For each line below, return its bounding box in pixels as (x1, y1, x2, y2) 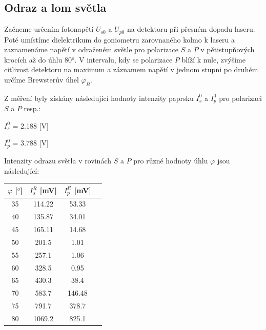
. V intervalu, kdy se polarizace (74, 54, 173, 65)
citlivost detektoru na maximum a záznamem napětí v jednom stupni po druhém (4, 64, 258, 75)
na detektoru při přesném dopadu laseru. (127, 24, 255, 34)
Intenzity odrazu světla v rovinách (4, 155, 111, 166)
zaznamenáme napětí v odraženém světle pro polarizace (4, 44, 179, 55)
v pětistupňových (200, 44, 255, 55)
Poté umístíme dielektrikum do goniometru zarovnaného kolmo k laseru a (4, 34, 235, 45)
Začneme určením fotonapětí (4, 24, 94, 34)
